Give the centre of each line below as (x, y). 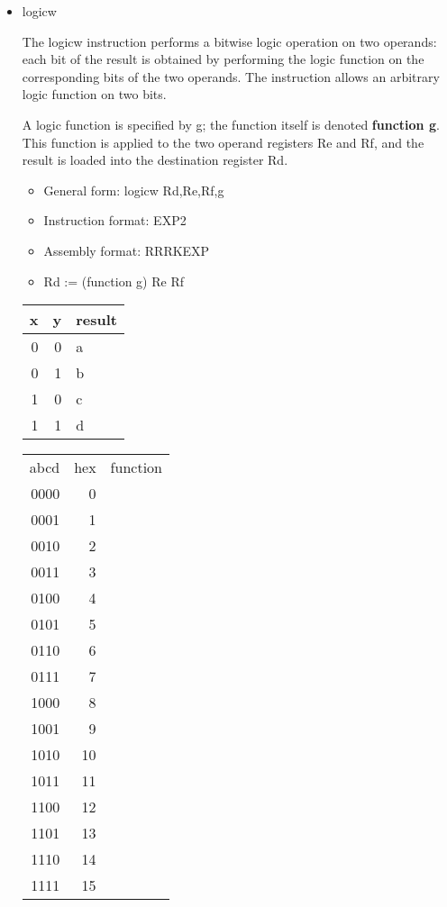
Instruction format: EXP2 (115, 220)
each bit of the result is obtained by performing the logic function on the (223, 59)
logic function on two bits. (94, 94)
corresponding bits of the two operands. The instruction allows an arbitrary (231, 76)
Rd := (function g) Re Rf (114, 281)
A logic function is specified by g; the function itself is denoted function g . (231, 124)
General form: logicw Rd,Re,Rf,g (134, 190)
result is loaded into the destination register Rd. (155, 160)
